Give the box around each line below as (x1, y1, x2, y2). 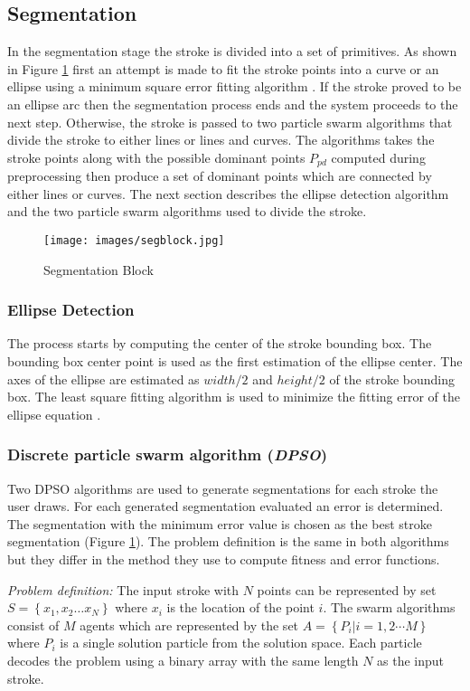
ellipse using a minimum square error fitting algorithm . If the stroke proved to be (7, 77, 462, 96)
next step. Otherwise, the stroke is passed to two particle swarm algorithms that (7, 112, 453, 131)
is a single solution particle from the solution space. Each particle (60, 633, 422, 652)
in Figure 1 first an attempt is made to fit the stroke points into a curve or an (7, 59, 439, 78)
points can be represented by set (257, 580, 437, 599)
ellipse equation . (7, 404, 101, 423)
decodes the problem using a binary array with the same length (7, 651, 359, 669)
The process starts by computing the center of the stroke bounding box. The (7, 334, 432, 353)
